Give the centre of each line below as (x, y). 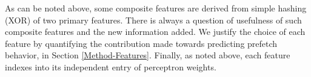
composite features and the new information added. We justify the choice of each (155, 32)
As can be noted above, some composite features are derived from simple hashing (156, 8)
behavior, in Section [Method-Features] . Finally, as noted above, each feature (148, 55)
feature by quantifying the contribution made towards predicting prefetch (141, 43)
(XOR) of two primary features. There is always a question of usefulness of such (153, 20)
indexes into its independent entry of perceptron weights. (111, 66)
